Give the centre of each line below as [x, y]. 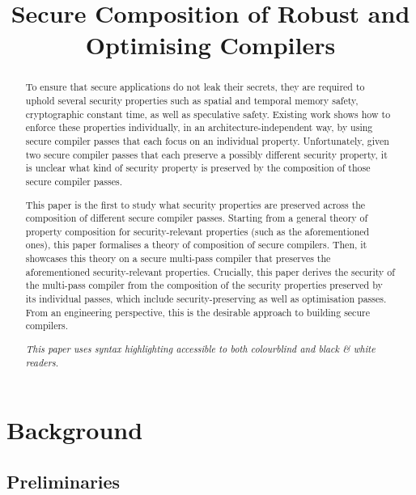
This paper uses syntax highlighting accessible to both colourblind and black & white [200, 348]
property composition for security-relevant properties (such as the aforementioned [197, 231]
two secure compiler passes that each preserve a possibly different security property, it [206, 154]
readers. [42, 362]
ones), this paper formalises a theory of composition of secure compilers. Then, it [196, 245]
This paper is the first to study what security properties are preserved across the [195, 204]
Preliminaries [64, 481]
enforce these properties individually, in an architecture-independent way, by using [199, 127]
